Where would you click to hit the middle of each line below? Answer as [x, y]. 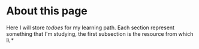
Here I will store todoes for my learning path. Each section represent [91, 27]
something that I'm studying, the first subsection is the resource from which [100, 33]
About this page [47, 11]
